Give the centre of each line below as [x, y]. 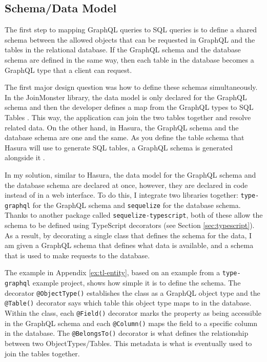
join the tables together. [42, 353]
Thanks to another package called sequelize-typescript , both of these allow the [134, 215]
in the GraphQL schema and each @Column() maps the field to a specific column [131, 323]
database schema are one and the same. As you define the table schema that [125, 137]
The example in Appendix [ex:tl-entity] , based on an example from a [112, 272]
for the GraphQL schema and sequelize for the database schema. [137, 205]
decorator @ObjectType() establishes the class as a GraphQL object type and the [132, 292]
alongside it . [25, 157]
